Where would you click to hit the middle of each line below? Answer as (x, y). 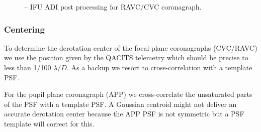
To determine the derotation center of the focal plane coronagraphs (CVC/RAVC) (131, 47)
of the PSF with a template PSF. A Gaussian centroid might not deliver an (120, 104)
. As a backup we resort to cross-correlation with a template (159, 67)
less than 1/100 (28, 67)
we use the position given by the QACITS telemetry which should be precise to (126, 57)
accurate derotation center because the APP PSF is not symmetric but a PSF (124, 114)
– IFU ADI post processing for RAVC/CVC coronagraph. (113, 7)
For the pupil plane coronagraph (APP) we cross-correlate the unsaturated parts (128, 94)
